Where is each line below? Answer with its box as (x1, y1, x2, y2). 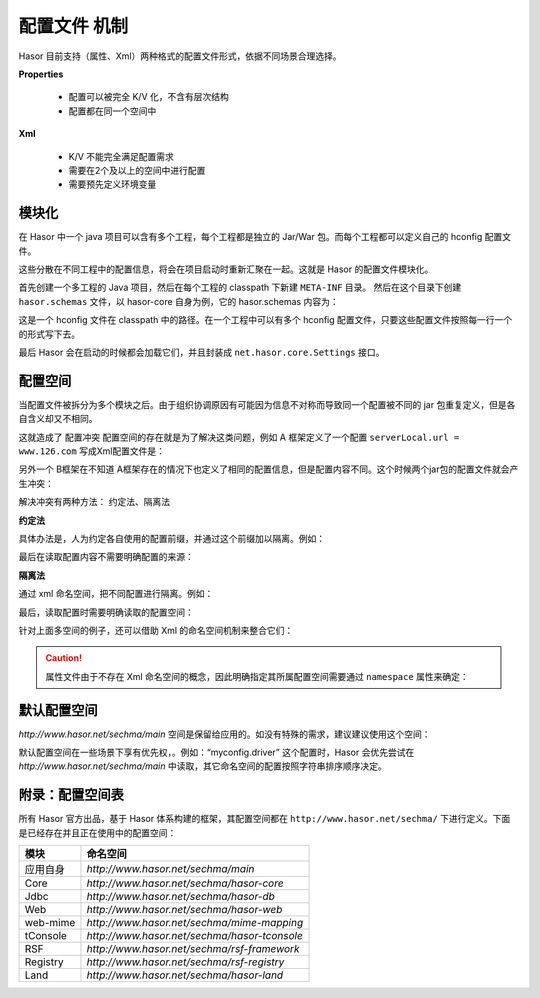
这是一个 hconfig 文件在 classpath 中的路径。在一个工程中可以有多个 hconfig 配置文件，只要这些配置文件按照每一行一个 (18, 314, 513, 326)
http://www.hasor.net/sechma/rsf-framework (86, 942, 300, 956)
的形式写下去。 (18, 328, 80, 340)
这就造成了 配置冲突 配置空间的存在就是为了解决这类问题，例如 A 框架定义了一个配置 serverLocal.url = (18, 431, 460, 443)
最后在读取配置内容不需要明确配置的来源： (18, 551, 194, 563)
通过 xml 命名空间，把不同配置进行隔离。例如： (18, 588, 214, 600)
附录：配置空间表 (18, 786, 124, 804)
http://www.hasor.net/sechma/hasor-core (86, 876, 284, 890)
